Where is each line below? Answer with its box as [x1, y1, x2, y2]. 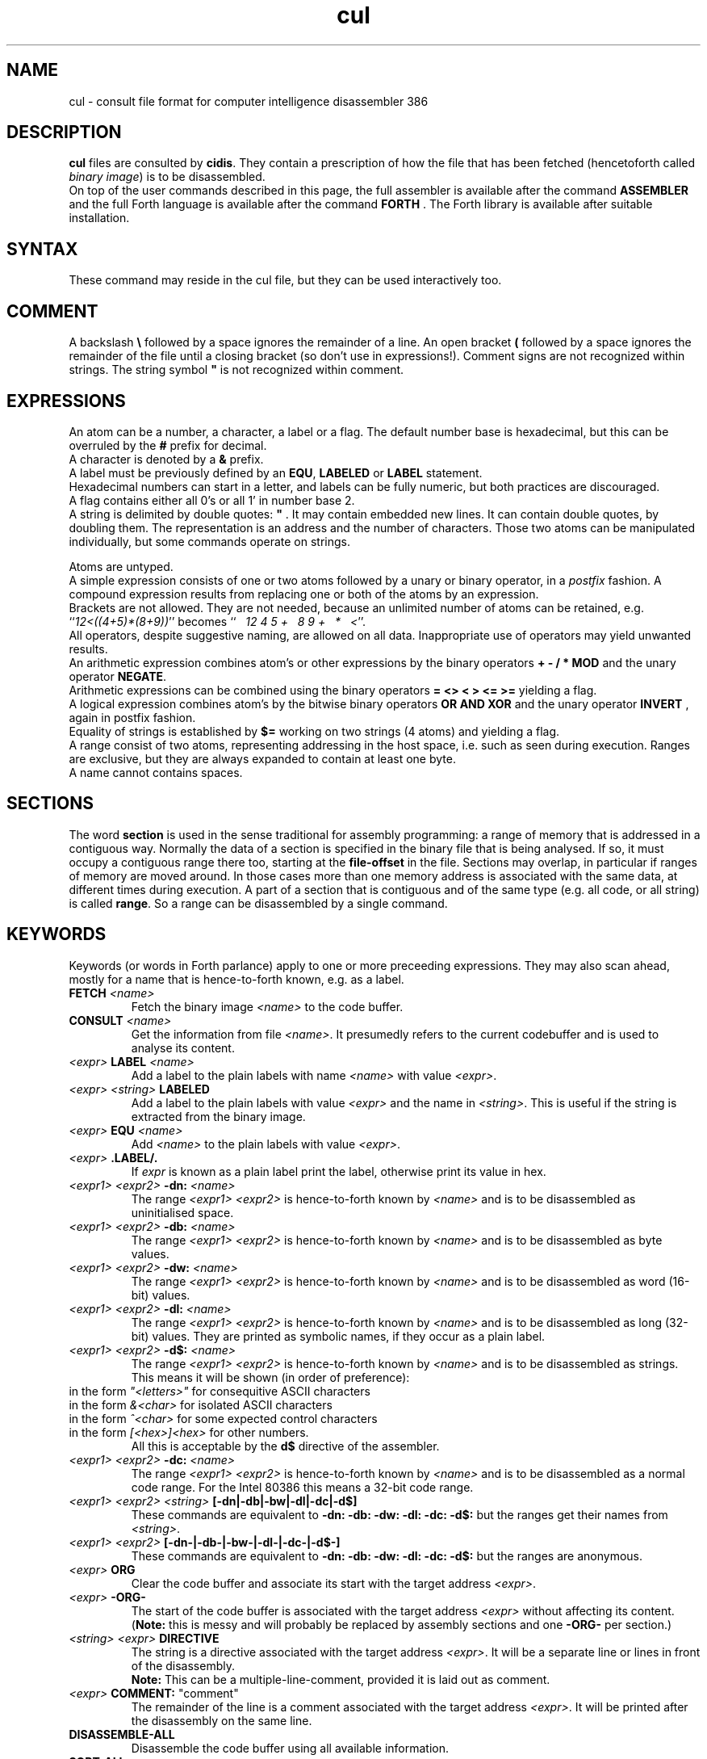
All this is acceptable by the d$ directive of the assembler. [131, 1438, 440, 1453]
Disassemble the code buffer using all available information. [131, 1740, 450, 1755]
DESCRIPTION [6, 122, 122, 143]
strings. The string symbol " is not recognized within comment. [69, 363, 404, 377]
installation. [69, 211, 130, 225]
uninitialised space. [131, 1205, 234, 1220]
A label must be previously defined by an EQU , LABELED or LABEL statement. [69, 465, 483, 480]
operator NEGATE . [69, 669, 167, 683]
